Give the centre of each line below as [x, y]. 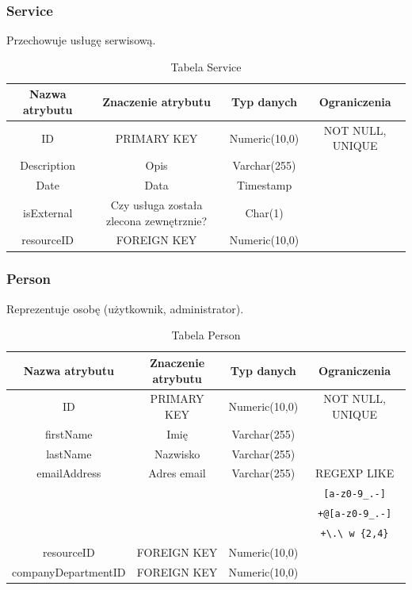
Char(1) [264, 212]
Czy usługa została [156, 204]
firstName [69, 433]
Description [48, 165]
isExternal [48, 212]
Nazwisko [177, 453]
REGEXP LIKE [355, 473]
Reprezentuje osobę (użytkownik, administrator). [125, 308]
